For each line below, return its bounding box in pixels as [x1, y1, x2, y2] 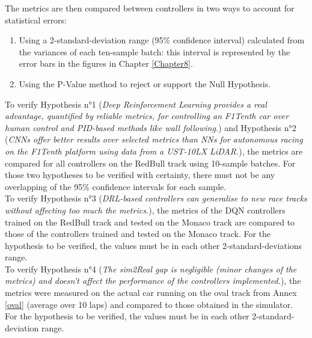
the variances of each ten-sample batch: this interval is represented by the [19, 45, 290, 58]
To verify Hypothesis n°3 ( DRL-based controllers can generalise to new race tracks [5, 192, 307, 204]
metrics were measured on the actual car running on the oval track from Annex [5, 286, 297, 299]
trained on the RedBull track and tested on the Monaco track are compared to [5, 215, 295, 228]
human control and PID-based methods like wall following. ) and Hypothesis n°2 [5, 121, 296, 134]
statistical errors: [5, 13, 67, 26]
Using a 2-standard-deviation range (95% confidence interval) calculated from [19, 34, 305, 46]
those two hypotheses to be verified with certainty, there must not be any [5, 168, 275, 181]
